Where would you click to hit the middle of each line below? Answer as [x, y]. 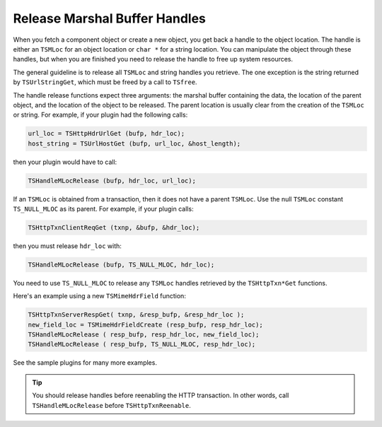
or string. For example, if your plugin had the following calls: [100, 115]
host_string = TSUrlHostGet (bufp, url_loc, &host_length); [134, 144]
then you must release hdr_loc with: [67, 246]
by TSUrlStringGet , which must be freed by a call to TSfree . [105, 82]
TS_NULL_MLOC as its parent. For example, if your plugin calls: [103, 209]
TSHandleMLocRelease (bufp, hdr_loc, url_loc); [112, 181]
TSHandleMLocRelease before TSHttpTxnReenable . [111, 405]
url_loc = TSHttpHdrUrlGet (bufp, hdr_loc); [106, 134]
